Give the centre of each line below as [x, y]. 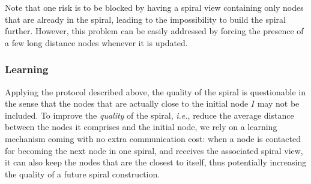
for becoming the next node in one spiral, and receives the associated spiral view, [154, 150]
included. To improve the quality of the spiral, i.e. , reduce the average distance [149, 115]
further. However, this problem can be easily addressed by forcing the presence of [154, 31]
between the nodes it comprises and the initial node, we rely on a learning [141, 127]
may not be [278, 103]
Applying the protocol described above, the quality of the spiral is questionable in [155, 91]
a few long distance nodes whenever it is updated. [96, 42]
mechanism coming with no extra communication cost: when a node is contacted [153, 138]
